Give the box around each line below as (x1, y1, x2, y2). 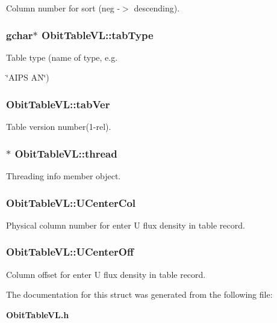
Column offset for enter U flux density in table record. (6, 268, 206, 280)
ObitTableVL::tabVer (6, 96, 110, 111)
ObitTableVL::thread (14, 146, 117, 161)
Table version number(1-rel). (6, 120, 111, 133)
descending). (134, 2, 180, 14)
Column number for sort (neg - (6, 2, 120, 14)
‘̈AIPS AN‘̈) (6, 71, 49, 84)
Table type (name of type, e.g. (6, 51, 118, 63)
